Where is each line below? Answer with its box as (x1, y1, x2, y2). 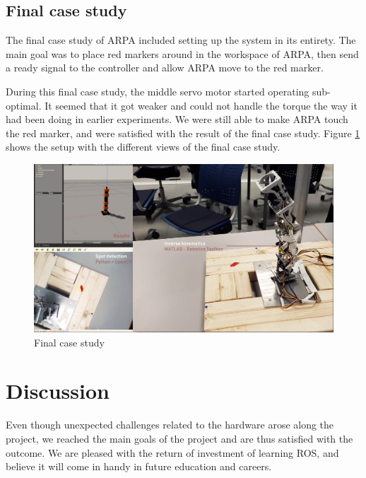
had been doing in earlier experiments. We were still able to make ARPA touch (6, 112, 348, 127)
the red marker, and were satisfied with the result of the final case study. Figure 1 (6, 125, 360, 140)
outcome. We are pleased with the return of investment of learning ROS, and (6, 445, 339, 460)
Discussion (6, 376, 110, 405)
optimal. (6, 98, 42, 112)
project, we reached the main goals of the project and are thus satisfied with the (6, 431, 353, 445)
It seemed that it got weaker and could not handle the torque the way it (45, 98, 358, 112)
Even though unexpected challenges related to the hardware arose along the (6, 417, 334, 432)
